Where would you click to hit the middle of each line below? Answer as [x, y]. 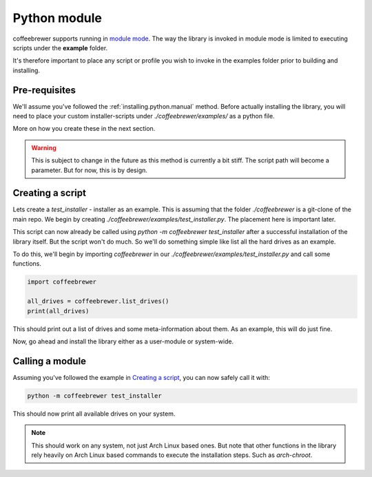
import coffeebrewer [62, 282]
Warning [44, 147]
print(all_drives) [58, 311]
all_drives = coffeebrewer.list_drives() [98, 301]
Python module [58, 18]
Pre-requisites [44, 90]
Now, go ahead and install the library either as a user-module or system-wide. [123, 341]
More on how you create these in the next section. [84, 129]
